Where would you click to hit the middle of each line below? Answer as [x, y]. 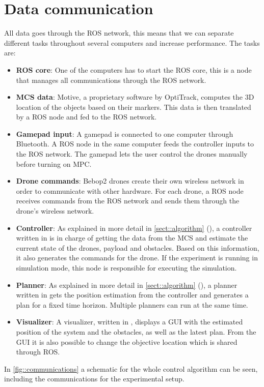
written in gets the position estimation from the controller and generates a [132, 295]
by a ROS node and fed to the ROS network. [86, 117]
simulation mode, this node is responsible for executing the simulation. [126, 267]
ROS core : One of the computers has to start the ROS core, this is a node [134, 69]
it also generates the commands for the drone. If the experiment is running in [137, 258]
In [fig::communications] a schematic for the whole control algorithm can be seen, [131, 368]
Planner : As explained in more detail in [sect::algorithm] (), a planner [127, 285]
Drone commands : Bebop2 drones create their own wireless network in [130, 181]
